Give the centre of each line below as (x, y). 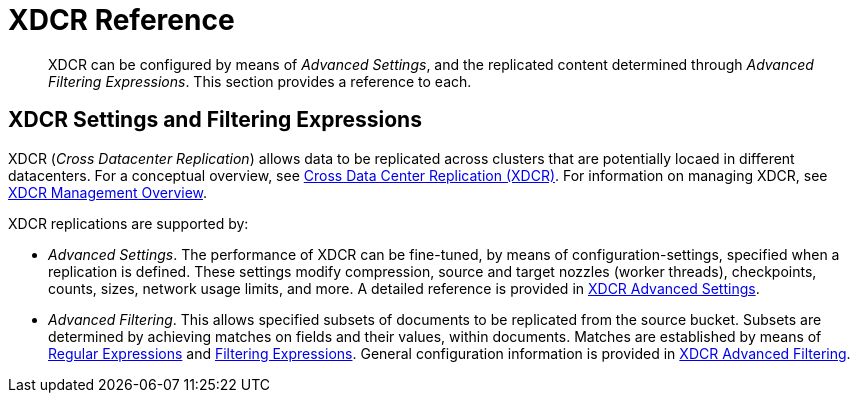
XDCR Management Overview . (108, 192)
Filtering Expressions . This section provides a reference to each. (260, 81)
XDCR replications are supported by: (128, 223)
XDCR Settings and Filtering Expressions (215, 120)
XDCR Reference (121, 20)
